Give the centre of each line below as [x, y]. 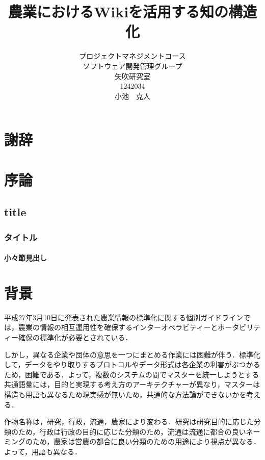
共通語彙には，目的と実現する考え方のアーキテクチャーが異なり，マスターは [132, 384]
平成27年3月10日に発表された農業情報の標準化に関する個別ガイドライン [124, 317]
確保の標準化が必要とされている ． [75, 337]
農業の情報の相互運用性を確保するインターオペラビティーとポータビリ [136, 327]
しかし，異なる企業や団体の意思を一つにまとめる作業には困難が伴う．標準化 [132, 354]
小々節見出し [25, 258]
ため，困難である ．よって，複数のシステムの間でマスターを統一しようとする [132, 374]
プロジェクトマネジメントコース [132, 56]
